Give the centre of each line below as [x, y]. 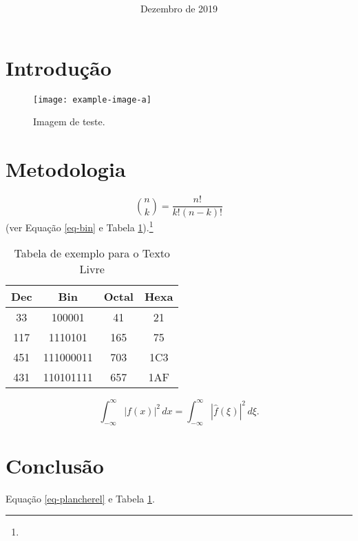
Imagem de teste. [69, 121]
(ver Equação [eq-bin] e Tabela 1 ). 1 [80, 226]
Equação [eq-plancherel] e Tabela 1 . [80, 498]
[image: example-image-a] [92, 99]
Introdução [59, 67]
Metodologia [66, 169]
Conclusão [55, 465]
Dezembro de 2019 [179, 9]
